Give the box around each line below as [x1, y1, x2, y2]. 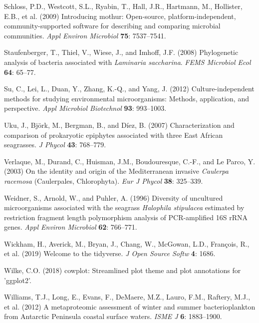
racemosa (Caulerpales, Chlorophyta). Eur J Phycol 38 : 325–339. [4, 175, 203, 186]
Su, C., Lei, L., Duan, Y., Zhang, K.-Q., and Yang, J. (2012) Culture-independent [4, 83, 255, 94]
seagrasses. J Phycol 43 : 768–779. [4, 139, 106, 150]
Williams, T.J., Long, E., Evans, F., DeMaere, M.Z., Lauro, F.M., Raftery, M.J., [4, 292, 251, 302]
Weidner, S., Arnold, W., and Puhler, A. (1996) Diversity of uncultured [4, 192, 223, 203]
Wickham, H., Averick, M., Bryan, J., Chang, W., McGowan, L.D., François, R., [4, 238, 250, 249]
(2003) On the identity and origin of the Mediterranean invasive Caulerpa [4, 166, 229, 176]
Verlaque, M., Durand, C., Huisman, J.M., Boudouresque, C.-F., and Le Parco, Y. [4, 156, 256, 166]
